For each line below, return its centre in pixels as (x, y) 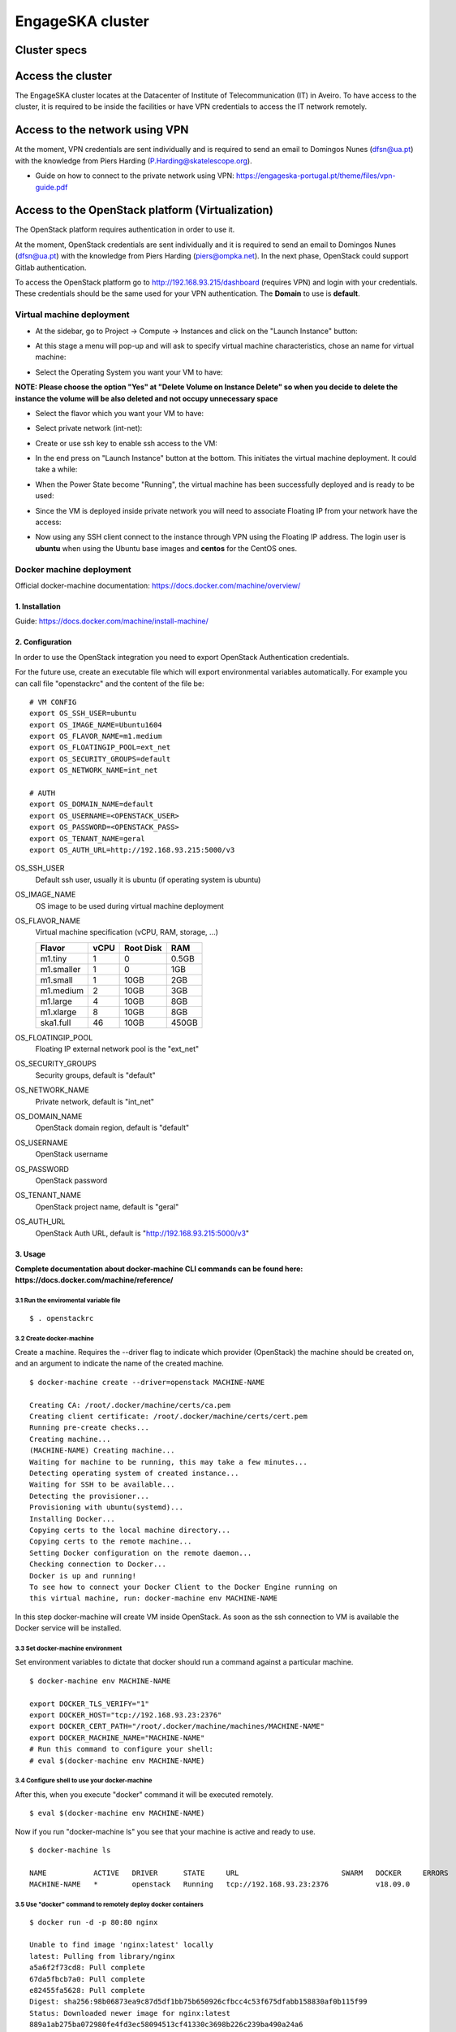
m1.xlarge (58, 1012)
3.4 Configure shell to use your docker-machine (84, 1781)
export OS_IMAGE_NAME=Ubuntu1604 (96, 725)
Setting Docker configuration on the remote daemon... (141, 1553)
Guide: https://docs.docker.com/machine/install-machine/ (112, 621)
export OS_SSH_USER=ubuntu (83, 714)
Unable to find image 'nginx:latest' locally (122, 1945)
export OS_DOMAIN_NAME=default (92, 804)
